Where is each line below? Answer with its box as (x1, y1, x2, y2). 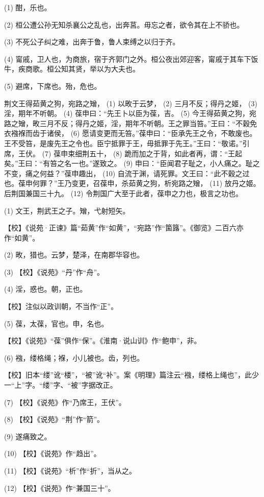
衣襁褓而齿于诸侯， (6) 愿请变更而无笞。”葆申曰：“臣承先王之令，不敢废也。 (4, 128, 257, 138)
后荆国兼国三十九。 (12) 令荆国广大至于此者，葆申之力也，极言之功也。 (4, 187, 243, 198)
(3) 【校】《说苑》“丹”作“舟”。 (4, 266, 104, 277)
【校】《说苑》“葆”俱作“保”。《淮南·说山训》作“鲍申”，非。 (4, 335, 201, 346)
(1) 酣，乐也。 (4, 2, 51, 12)
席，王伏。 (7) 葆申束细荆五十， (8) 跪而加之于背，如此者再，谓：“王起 (4, 148, 243, 158)
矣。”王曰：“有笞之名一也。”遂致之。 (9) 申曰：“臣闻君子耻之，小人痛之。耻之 (4, 158, 260, 169)
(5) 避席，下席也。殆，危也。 (4, 80, 101, 91)
